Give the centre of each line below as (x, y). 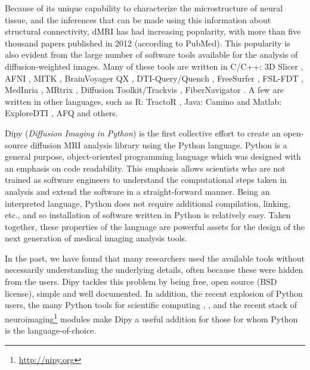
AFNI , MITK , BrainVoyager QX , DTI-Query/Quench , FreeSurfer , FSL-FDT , (154, 78)
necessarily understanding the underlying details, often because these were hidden (154, 270)
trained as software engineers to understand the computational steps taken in (146, 180)
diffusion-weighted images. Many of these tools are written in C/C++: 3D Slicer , (154, 66)
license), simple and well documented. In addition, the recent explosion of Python (154, 293)
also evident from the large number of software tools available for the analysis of (151, 55)
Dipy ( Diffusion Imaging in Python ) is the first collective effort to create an (143, 133)
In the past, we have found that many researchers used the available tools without (155, 258)
